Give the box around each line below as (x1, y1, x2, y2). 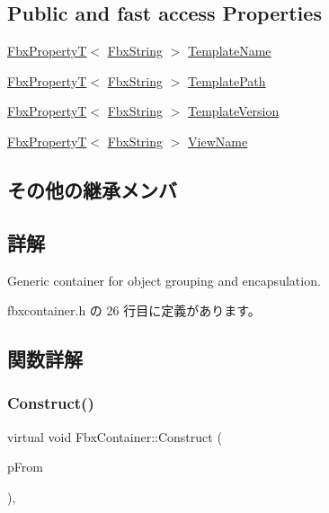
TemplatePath (188, 71, 266, 90)
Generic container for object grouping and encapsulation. (7, 270, 321, 289)
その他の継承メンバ (7, 175, 177, 203)
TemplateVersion (188, 102, 280, 120)
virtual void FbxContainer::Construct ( (7, 427, 222, 446)
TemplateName (188, 41, 271, 60)
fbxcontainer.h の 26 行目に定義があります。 (7, 301, 261, 320)
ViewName (188, 131, 248, 150)
